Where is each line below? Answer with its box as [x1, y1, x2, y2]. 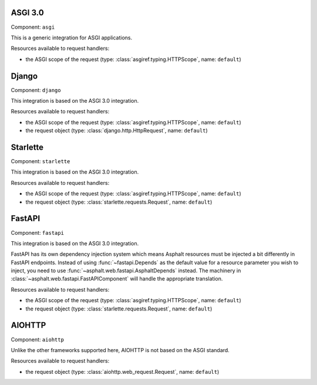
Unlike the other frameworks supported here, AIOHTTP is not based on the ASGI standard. [11, 346, 230, 353]
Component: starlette [11, 158, 70, 165]
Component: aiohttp [11, 336, 65, 343]
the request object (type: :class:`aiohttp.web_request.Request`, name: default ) [25, 368, 220, 375]
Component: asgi [11, 23, 55, 31]
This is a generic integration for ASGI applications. [11, 34, 133, 41]
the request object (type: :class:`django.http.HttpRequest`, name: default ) [25, 127, 208, 134]
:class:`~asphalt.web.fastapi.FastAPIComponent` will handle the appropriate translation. [11, 275, 223, 282]
